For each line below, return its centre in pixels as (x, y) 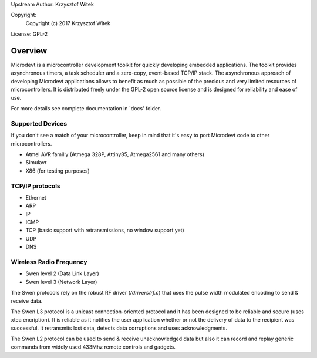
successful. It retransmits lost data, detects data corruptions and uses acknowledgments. (119, 328)
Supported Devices (39, 123)
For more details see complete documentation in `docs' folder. (86, 109)
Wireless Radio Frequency (49, 262)
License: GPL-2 (29, 34)
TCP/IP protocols (36, 186)
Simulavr (36, 163)
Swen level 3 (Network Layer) (61, 282)
